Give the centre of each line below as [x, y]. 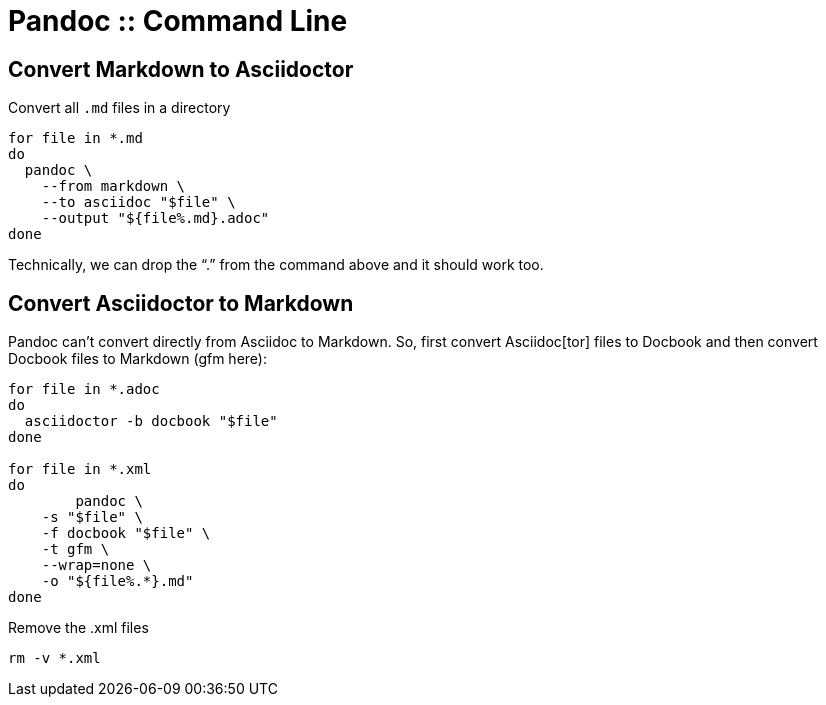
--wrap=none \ [96, 565]
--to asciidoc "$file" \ [138, 202]
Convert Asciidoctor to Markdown [181, 303]
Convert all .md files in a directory [119, 108]
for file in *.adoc [84, 389]
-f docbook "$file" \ [126, 533]
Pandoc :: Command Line [178, 21]
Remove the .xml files [78, 628]
